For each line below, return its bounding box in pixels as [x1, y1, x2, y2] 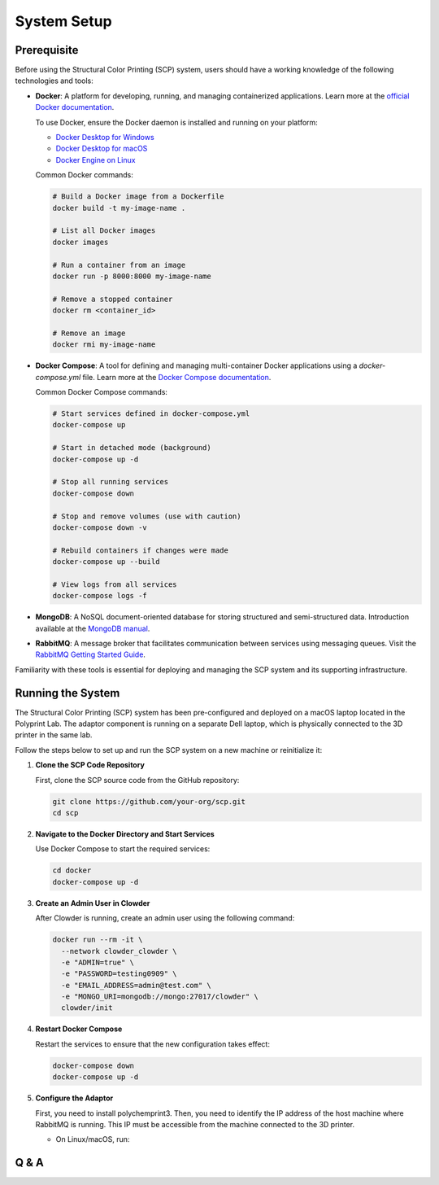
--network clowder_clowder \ [61, 947, 178, 955]
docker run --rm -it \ [52, 935, 143, 944]
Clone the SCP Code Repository [35, 760, 146, 770]
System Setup [15, 12, 113, 30]
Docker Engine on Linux [55, 155, 136, 164]
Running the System [15, 686, 120, 700]
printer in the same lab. [15, 730, 93, 740]
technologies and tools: [15, 76, 93, 85]
